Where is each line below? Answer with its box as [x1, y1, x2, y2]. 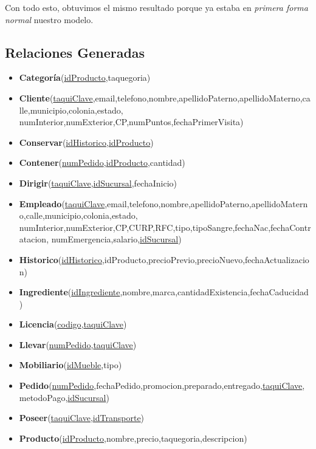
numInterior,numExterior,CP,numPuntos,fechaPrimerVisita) [19, 115, 244, 128]
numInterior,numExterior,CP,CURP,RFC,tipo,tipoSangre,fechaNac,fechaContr [19, 221, 311, 233]
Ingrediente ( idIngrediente [19, 286, 120, 298]
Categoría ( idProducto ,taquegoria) [19, 71, 151, 84]
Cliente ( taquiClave [19, 91, 93, 104]
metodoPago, [19, 391, 68, 403]
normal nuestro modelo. [5, 13, 94, 26]
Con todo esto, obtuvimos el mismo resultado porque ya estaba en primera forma [5, 1, 308, 13]
